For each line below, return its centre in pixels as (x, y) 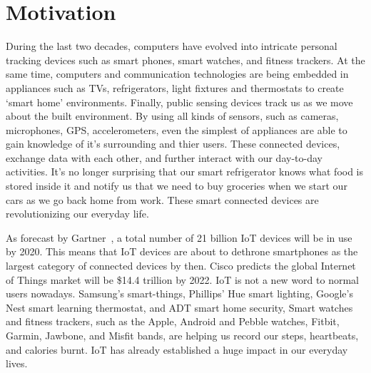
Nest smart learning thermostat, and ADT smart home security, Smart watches (179, 307)
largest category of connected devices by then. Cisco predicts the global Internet (181, 266)
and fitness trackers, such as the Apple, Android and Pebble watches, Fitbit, (173, 321)
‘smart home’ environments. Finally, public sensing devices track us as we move (179, 102)
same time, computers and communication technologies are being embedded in (177, 74)
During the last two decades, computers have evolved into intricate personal (172, 46)
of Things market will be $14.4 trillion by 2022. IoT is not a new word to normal (182, 279)
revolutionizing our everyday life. (77, 214)
